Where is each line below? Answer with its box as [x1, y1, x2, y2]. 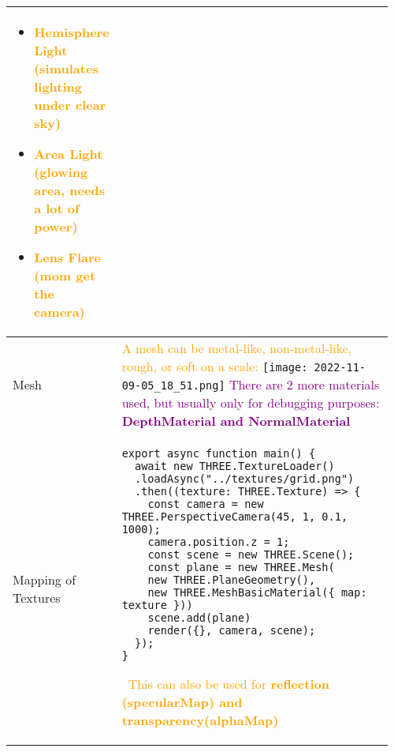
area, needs [34, 181, 105, 199]
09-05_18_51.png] [121, 379, 225, 392]
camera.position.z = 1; [147, 536, 290, 548]
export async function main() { [121, 447, 316, 460]
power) [34, 217, 78, 235]
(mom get [34, 266, 96, 284]
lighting [34, 77, 82, 96]
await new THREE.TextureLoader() [135, 460, 335, 472]
